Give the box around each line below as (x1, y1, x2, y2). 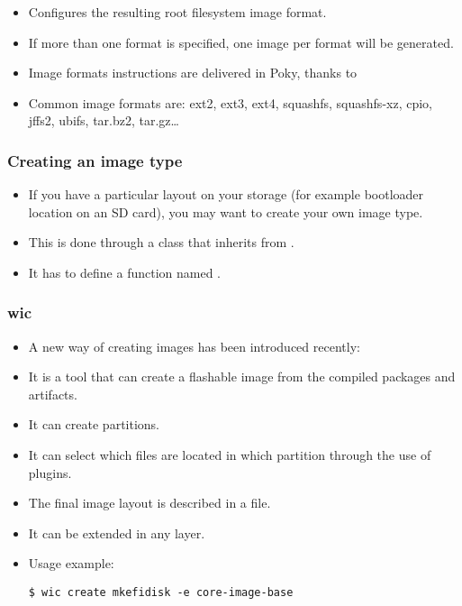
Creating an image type (7, 149, 183, 171)
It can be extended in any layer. (28, 523, 205, 542)
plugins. (28, 463, 72, 482)
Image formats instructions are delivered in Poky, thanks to (28, 63, 358, 82)
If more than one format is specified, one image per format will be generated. (28, 32, 454, 51)
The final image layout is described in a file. (28, 493, 271, 512)
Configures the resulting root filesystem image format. (28, 2, 327, 21)
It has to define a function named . (28, 262, 221, 281)
